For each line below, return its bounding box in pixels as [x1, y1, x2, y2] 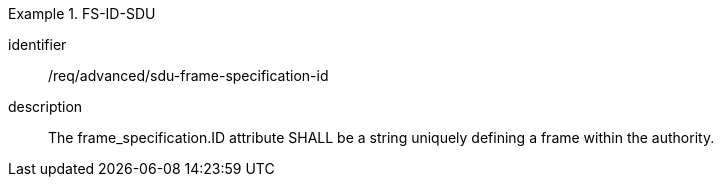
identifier [8, 36, 67, 53]
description [8, 98, 83, 115]
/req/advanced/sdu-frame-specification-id [48, 67, 329, 84]
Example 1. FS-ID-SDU [8, 5, 156, 22]
